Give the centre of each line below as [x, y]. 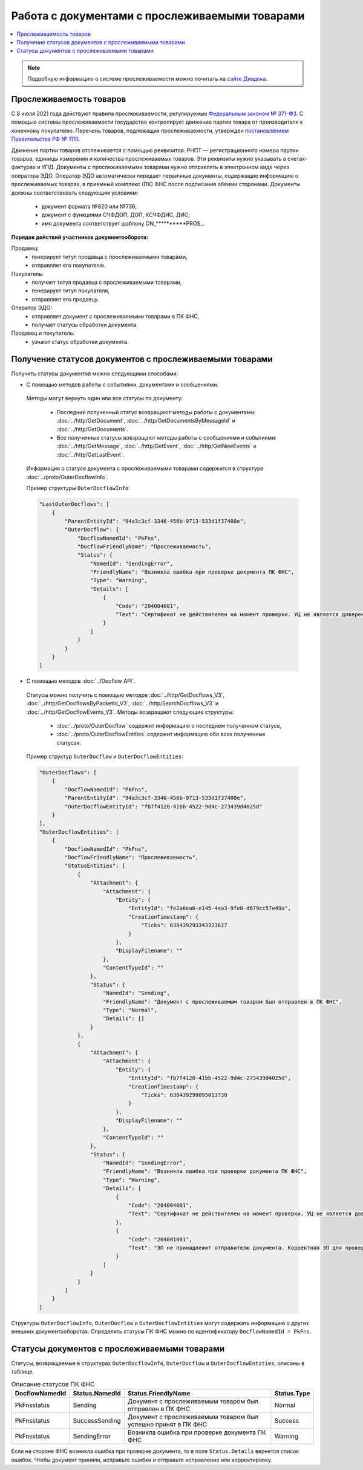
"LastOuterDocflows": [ [74, 504]
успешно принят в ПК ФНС [167, 1425]
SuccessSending [97, 1421]
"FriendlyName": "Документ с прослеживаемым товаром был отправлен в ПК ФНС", [223, 1002]
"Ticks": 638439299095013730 [184, 1095]
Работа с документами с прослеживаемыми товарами [158, 16]
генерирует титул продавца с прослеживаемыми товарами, [110, 257]
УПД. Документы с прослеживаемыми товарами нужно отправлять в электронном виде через [165, 167]
